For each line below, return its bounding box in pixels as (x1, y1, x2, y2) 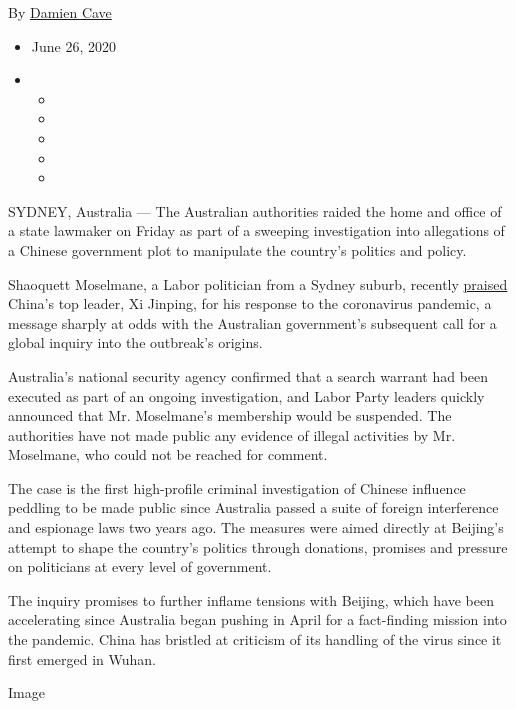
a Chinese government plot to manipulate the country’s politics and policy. (8, 239, 467, 260)
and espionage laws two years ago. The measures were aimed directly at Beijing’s (8, 517, 504, 538)
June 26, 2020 (31, 35, 116, 56)
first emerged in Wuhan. (8, 648, 156, 669)
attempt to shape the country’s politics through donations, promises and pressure (8, 536, 508, 557)
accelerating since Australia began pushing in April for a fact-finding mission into (8, 609, 507, 630)
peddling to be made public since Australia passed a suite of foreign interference (8, 497, 499, 518)
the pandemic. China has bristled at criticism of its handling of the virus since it (8, 629, 502, 650)
